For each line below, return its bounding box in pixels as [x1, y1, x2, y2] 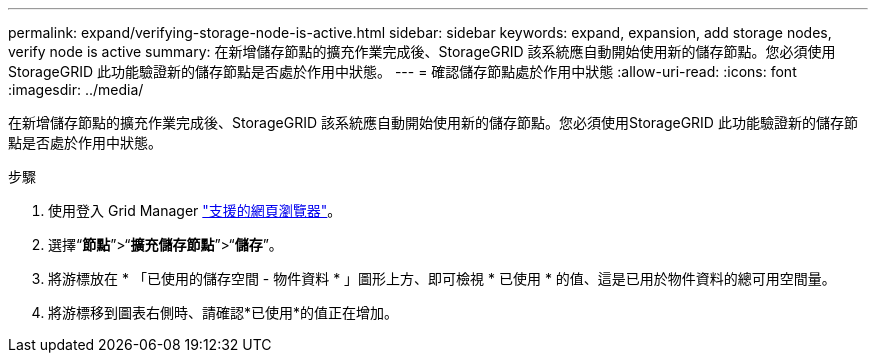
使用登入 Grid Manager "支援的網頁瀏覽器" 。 [48, 202, 342, 219]
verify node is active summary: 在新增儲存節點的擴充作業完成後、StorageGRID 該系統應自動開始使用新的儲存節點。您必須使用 [8, 43, 836, 60]
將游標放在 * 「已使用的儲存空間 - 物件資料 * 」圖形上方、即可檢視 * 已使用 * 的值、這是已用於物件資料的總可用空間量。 [48, 270, 836, 287]
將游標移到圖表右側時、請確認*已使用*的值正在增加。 [48, 304, 399, 321]
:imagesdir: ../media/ [8, 81, 144, 98]
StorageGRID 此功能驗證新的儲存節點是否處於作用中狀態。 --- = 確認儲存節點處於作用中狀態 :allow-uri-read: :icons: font [8, 63, 797, 80]
